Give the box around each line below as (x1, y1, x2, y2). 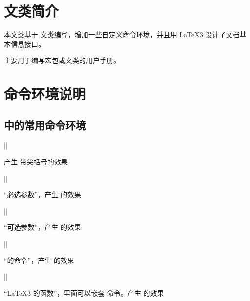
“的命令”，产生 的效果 (4, 255, 74, 265)
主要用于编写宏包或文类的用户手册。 (4, 55, 120, 65)
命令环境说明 (4, 84, 86, 104)
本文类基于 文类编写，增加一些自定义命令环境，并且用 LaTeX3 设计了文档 (4, 29, 240, 40)
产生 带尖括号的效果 (4, 157, 68, 167)
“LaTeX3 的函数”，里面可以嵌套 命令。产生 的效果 (4, 287, 164, 298)
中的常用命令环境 (4, 117, 86, 132)
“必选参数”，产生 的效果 (4, 189, 81, 200)
